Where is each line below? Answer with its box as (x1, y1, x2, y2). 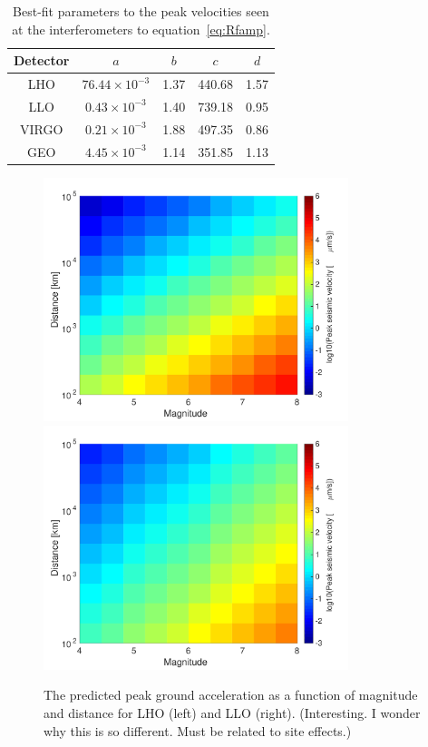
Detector (14, 51, 70, 70)
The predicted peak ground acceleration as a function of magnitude (44, 685, 418, 704)
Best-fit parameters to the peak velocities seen (13, 2, 269, 20)
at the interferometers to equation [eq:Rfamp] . (12, 19, 270, 38)
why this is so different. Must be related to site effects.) (44, 721, 352, 740)
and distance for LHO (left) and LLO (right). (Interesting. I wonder (44, 703, 421, 722)
